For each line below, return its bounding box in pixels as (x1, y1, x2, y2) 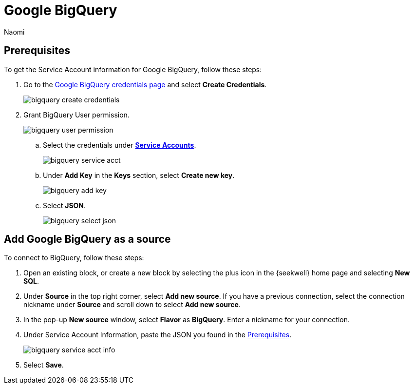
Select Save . (23, 361, 64, 369)
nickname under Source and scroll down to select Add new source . (23, 300, 241, 309)
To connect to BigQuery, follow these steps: (4, 253, 144, 262)
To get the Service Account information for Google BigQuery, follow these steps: (4, 65, 262, 74)
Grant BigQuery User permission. (23, 110, 130, 119)
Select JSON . (43, 201, 86, 210)
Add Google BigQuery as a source (4, 233, 171, 246)
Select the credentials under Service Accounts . (43, 140, 196, 149)
